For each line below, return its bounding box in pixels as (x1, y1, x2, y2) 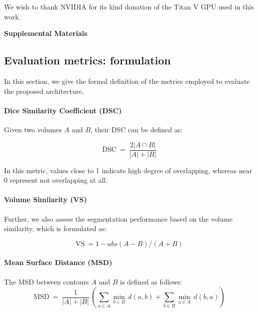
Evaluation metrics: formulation (4, 52, 171, 68)
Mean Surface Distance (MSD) (4, 257, 113, 268)
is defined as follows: (120, 276, 182, 287)
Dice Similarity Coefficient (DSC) (4, 105, 122, 115)
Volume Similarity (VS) (4, 194, 87, 205)
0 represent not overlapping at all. (4, 175, 108, 185)
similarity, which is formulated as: (4, 223, 107, 234)
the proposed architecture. (4, 85, 84, 96)
